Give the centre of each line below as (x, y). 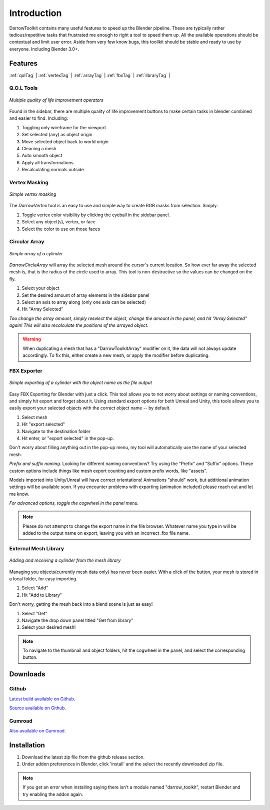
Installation (27, 745)
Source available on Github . (38, 708)
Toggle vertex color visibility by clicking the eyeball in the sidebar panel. (96, 215)
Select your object (40, 288)
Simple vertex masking (33, 194)
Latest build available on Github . (42, 699)
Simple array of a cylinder (36, 253)
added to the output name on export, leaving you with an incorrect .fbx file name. (106, 533)
